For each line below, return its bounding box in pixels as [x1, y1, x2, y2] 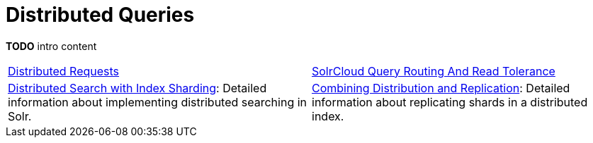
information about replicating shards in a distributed [312, 94, 588, 109]
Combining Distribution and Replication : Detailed [312, 80, 570, 95]
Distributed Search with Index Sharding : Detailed [8, 80, 267, 95]
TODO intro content [6, 39, 97, 52]
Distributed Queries [6, 3, 195, 27]
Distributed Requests [8, 63, 120, 78]
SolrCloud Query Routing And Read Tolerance [312, 63, 555, 78]
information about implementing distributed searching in [8, 94, 307, 109]
